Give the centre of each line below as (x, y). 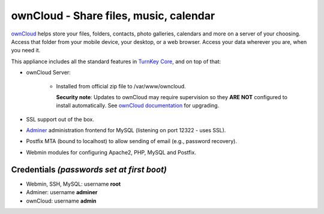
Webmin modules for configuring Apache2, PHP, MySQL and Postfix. (111, 152)
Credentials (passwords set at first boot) (89, 169)
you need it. (26, 50)
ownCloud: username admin (61, 201)
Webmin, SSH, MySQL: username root (73, 184)
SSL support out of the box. (60, 119)
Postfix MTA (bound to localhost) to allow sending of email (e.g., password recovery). (131, 141)
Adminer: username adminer (62, 192)
